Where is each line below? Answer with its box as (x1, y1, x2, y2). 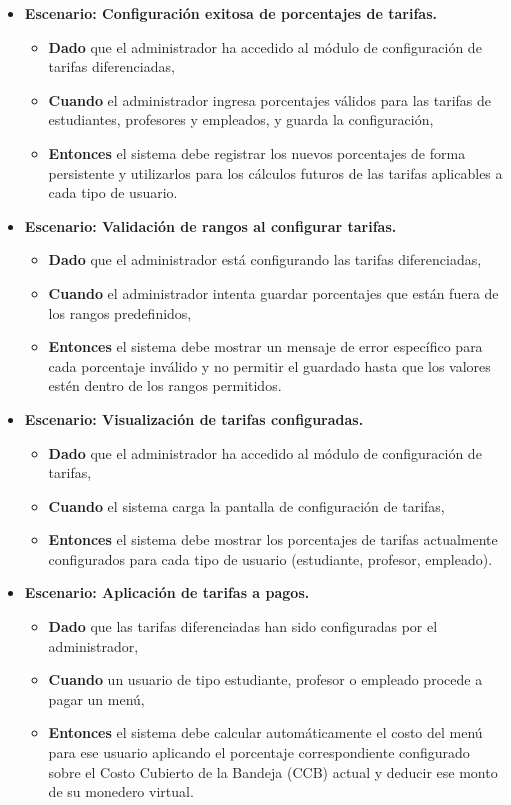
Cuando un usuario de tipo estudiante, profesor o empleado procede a (48, 669, 483, 690)
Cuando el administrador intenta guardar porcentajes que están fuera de (48, 282, 499, 303)
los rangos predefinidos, (48, 302, 192, 323)
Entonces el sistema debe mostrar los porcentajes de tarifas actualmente (48, 529, 498, 550)
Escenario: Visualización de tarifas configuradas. (24, 408, 364, 429)
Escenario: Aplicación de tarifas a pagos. (24, 582, 310, 603)
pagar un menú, (48, 688, 145, 709)
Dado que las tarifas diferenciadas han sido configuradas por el (48, 616, 438, 637)
